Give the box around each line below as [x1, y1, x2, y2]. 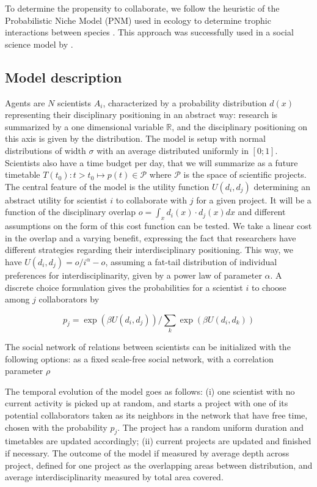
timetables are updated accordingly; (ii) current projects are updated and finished [5, 434, 312, 447]
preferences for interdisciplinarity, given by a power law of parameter [5, 268, 262, 281]
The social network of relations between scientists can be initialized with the [5, 340, 291, 353]
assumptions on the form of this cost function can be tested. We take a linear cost [5, 219, 312, 232]
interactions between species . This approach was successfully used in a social [5, 26, 294, 38]
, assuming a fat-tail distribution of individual [105, 255, 277, 268]
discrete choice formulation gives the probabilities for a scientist [5, 280, 243, 293]
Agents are [5, 96, 45, 109]
